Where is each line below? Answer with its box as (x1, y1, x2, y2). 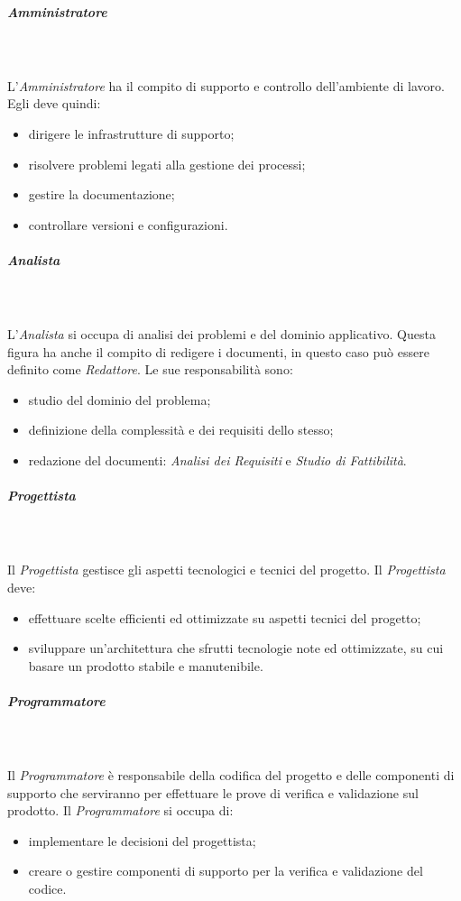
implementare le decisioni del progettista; (28, 831, 256, 850)
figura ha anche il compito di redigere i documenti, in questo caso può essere (7, 342, 429, 361)
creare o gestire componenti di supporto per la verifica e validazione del (28, 861, 423, 880)
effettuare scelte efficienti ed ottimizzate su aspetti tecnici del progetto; (28, 608, 421, 627)
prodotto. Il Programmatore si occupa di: (7, 801, 234, 820)
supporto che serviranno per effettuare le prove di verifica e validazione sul (7, 783, 419, 802)
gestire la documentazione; (28, 185, 175, 204)
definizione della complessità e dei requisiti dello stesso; (28, 420, 334, 439)
